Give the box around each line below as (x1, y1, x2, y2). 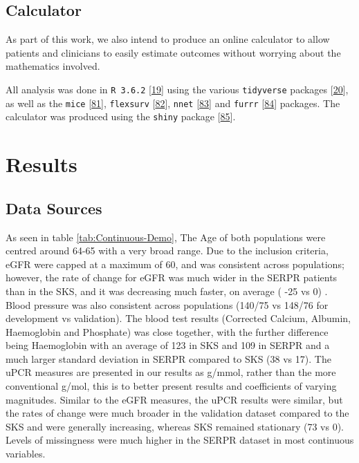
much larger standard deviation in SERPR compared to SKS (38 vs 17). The (6, 351, 331, 366)
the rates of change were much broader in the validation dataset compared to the (6, 406, 349, 420)
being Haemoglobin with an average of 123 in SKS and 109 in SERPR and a (6, 338, 330, 352)
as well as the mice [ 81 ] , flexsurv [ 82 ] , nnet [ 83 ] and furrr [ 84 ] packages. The (6, 95, 340, 110)
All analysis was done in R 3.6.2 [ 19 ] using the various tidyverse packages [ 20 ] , (6, 82, 349, 96)
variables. (6, 446, 46, 461)
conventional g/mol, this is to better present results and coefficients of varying (6, 379, 337, 393)
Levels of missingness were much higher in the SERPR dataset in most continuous (6, 433, 354, 447)
